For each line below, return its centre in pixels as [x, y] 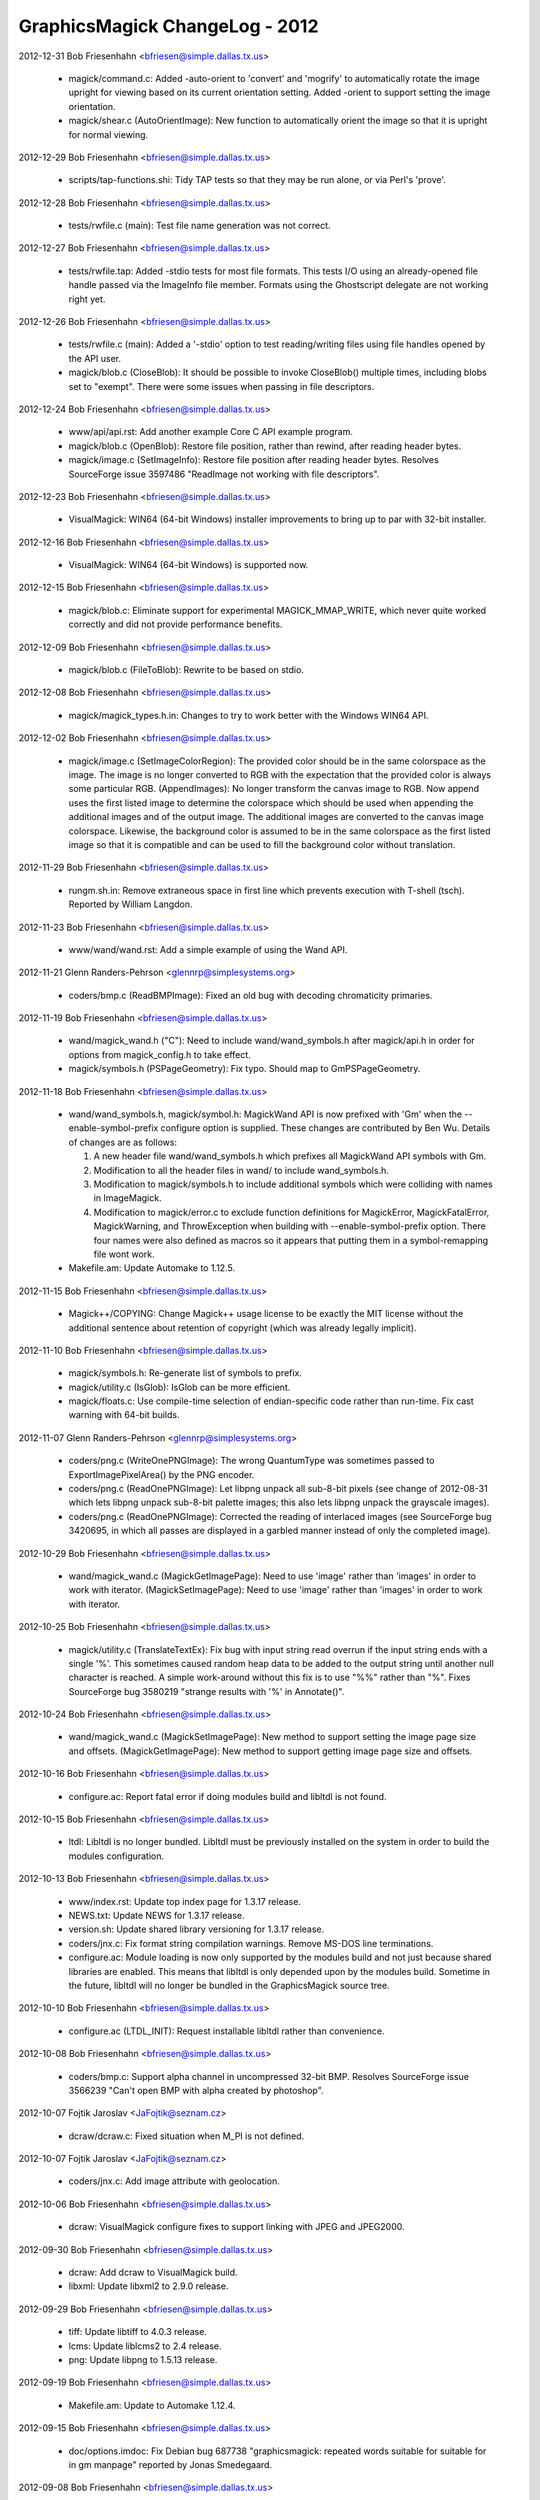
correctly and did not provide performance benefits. [175, 624]
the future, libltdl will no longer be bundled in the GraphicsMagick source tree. [229, 1985]
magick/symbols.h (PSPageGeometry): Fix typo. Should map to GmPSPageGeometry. [244, 1069]
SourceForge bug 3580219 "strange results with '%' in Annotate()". [206, 1691]
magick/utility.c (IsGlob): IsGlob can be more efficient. [179, 1387]
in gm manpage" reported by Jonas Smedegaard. [170, 2464]
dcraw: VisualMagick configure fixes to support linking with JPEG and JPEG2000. [236, 2227]
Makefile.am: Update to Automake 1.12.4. [152, 2405]
